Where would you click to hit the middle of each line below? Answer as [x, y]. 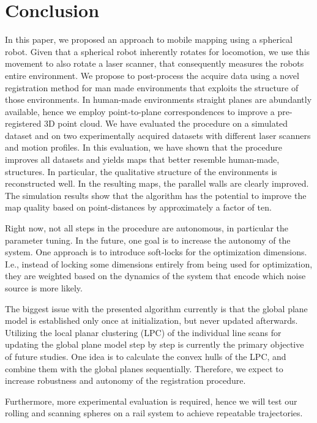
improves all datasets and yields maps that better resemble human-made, [142, 159]
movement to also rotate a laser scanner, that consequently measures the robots [155, 63]
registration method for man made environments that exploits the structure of [152, 87]
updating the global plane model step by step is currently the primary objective [155, 344]
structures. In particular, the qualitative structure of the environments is [141, 171]
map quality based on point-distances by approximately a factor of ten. [138, 207]
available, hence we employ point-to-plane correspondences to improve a [140, 111]
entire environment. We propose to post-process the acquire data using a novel [152, 75]
